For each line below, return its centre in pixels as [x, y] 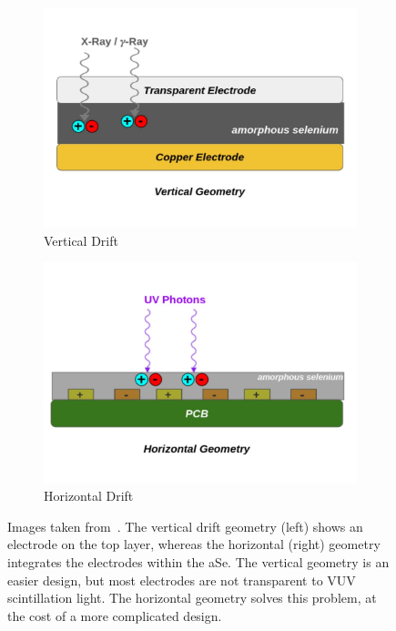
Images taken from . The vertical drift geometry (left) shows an [185, 526]
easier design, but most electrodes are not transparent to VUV [182, 580]
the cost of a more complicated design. [115, 615]
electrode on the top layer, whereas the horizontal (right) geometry [194, 544]
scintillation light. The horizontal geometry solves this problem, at [192, 598]
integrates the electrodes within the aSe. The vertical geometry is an [198, 561]
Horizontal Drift [89, 496]
